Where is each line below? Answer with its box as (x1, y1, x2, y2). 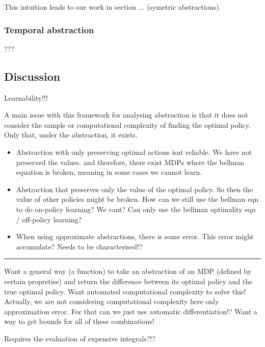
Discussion (4, 68, 61, 84)
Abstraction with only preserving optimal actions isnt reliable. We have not (16, 146, 252, 157)
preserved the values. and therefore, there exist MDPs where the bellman (16, 156, 245, 167)
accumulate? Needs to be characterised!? (16, 241, 143, 251)
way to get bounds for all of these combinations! (4, 316, 154, 327)
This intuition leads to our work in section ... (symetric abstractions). (4, 2, 221, 12)
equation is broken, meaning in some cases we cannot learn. (16, 167, 202, 177)
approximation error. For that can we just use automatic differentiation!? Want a (4, 306, 257, 316)
